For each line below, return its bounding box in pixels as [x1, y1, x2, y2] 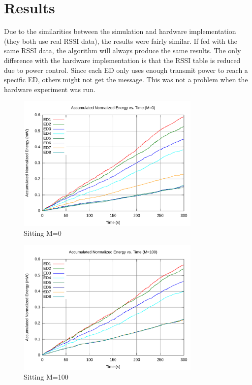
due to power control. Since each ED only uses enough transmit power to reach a [4, 64, 248, 75]
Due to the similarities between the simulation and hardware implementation [4, 26, 236, 36]
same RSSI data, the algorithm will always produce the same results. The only [4, 45, 241, 56]
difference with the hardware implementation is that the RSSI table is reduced [4, 55, 241, 65]
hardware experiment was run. [4, 84, 95, 94]
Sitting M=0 [24, 227, 62, 238]
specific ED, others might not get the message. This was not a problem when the [4, 74, 248, 85]
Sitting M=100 [24, 372, 68, 382]
